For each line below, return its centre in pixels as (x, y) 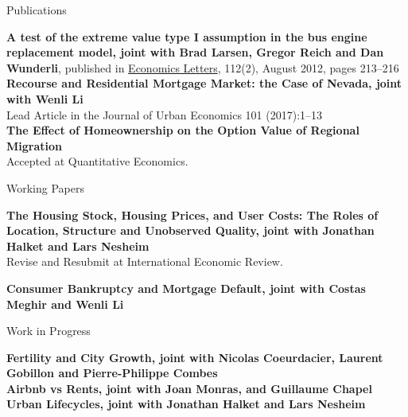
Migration (34, 145)
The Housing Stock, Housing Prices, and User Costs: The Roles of (192, 214)
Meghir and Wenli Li (65, 304)
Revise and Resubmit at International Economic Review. (145, 261)
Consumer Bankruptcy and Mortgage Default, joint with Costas (186, 288)
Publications (37, 10)
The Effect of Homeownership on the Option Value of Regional (183, 130)
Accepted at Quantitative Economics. (97, 161)
